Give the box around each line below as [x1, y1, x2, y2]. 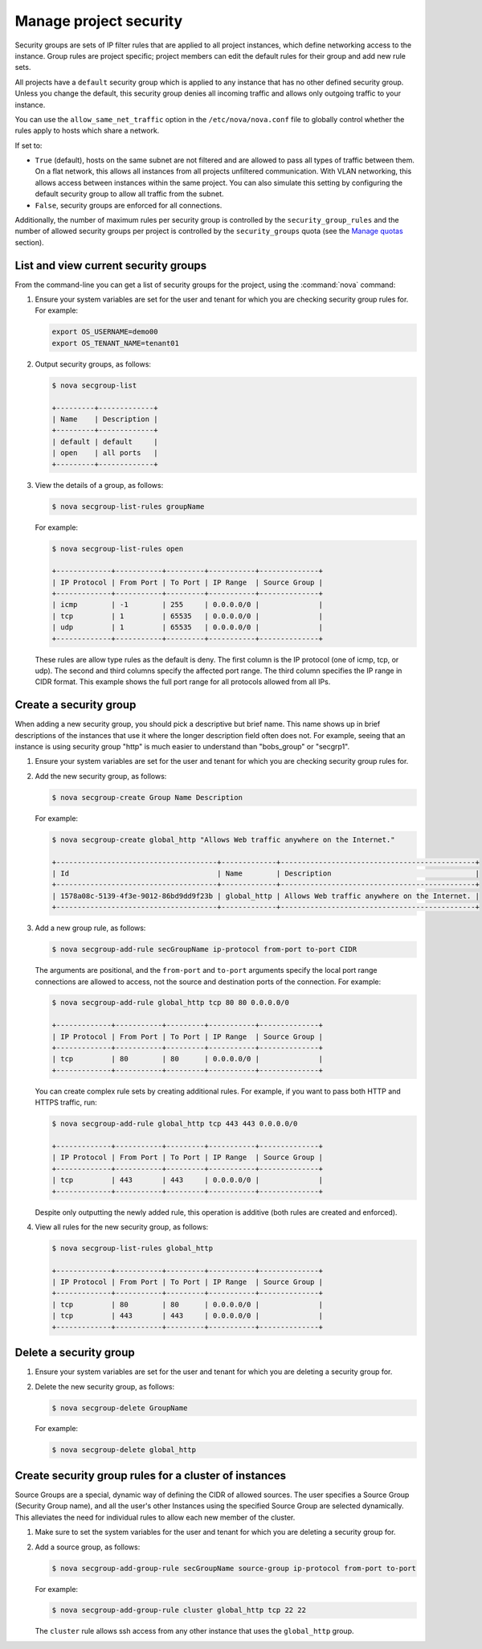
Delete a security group [14, 1346, 136, 1360]
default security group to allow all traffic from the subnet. [35, 189, 224, 199]
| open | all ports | [51, 449, 158, 457]
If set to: [14, 141, 43, 150]
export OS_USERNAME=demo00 [51, 327, 158, 337]
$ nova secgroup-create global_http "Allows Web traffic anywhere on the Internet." [51, 835, 395, 844]
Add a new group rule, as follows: [35, 923, 146, 933]
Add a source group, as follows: [35, 1542, 141, 1552]
